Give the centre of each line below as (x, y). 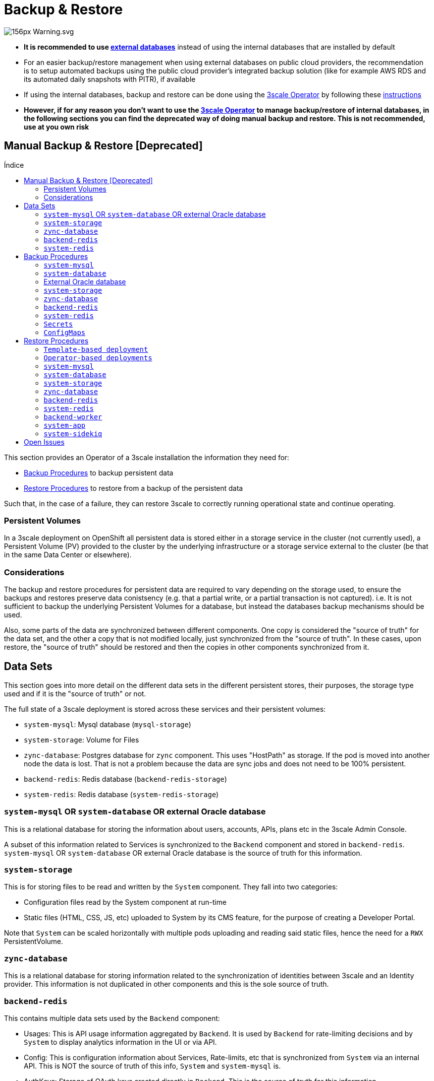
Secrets (58, 324)
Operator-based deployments (98, 358)
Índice (14, 165)
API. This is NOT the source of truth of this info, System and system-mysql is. (152, 1066)
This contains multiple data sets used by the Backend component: (112, 1018)
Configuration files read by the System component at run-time (125, 902)
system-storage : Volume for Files (81, 740)
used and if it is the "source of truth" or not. (75, 693)
